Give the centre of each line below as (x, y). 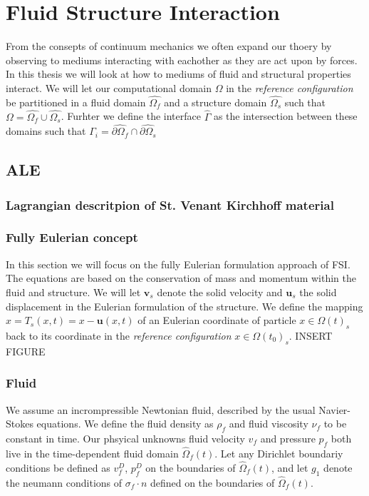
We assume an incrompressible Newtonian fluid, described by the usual (161, 409)
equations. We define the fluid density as (125, 424)
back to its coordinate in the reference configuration (119, 335)
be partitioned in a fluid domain (76, 102)
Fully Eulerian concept (72, 237)
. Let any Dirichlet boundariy (279, 453)
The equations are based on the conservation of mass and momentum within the (181, 278)
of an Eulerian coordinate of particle (217, 320)
